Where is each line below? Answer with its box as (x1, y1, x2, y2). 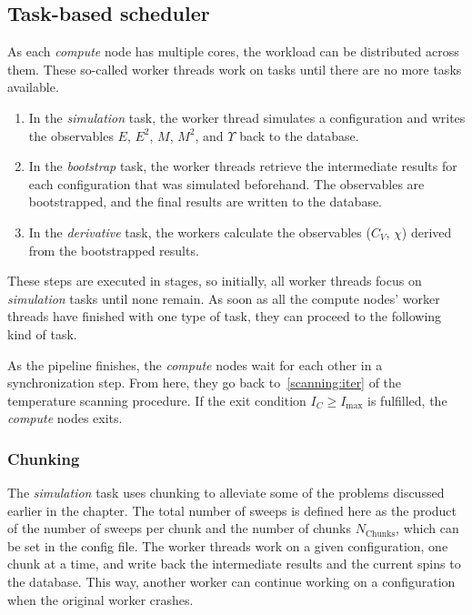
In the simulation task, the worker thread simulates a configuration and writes (28, 107, 466, 126)
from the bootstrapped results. (28, 240, 199, 259)
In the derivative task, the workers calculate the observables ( (28, 222, 371, 241)
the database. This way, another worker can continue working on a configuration (7, 572, 456, 591)
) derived (401, 222, 452, 241)
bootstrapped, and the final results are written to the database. (28, 192, 383, 211)
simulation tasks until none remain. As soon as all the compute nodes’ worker (7, 288, 440, 307)
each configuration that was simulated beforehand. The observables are (28, 174, 425, 193)
